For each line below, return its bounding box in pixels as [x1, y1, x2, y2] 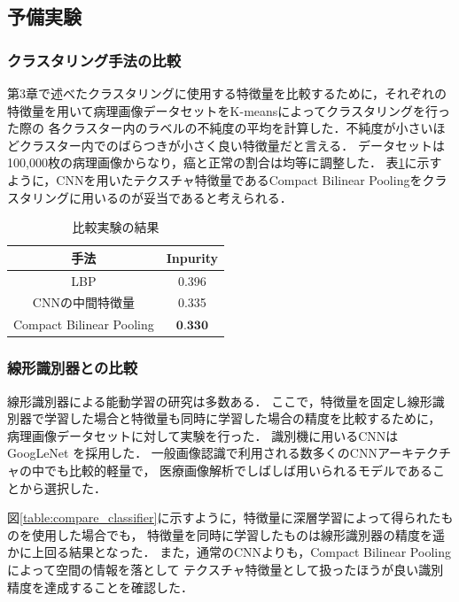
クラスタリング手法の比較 [7, 49, 181, 71]
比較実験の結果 [72, 218, 159, 236]
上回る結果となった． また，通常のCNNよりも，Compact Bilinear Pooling [31, 543, 451, 561]
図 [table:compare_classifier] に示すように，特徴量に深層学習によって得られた [7, 508, 441, 527]
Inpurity [166, 248, 219, 266]
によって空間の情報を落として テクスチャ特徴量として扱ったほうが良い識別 [7, 560, 444, 578]
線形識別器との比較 [7, 357, 138, 379]
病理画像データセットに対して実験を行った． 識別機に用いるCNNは [7, 426, 399, 444]
